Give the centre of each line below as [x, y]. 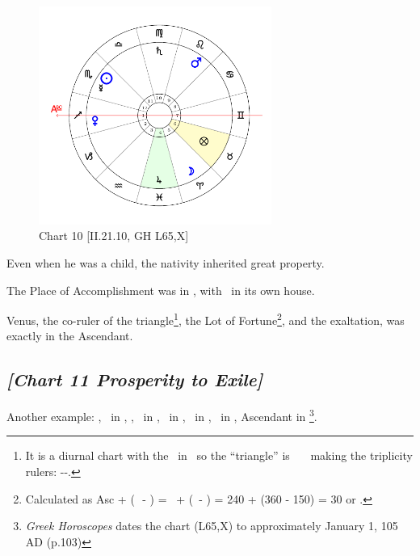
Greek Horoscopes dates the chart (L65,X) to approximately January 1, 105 [212, 526]
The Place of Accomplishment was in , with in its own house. [161, 290]
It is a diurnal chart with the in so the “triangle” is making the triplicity [219, 455]
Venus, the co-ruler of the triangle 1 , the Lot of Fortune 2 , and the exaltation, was [206, 319]
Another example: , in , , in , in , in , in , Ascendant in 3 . [162, 415]
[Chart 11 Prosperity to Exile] [135, 379]
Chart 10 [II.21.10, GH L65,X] [114, 236]
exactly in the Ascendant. [70, 336]
